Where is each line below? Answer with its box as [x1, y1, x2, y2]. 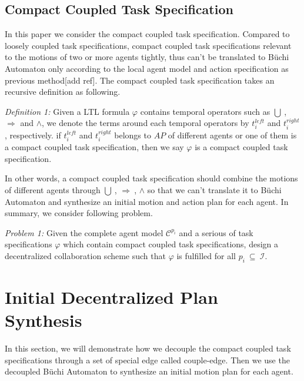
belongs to [114, 128, 151, 141]
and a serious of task [179, 226, 253, 238]
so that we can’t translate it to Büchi [147, 183, 282, 196]
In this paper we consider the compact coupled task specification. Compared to [5, 28, 290, 40]
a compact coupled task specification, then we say [5, 141, 184, 153]
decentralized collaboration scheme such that [5, 249, 166, 261]
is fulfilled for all [176, 249, 236, 261]
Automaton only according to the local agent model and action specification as [5, 62, 289, 74]
